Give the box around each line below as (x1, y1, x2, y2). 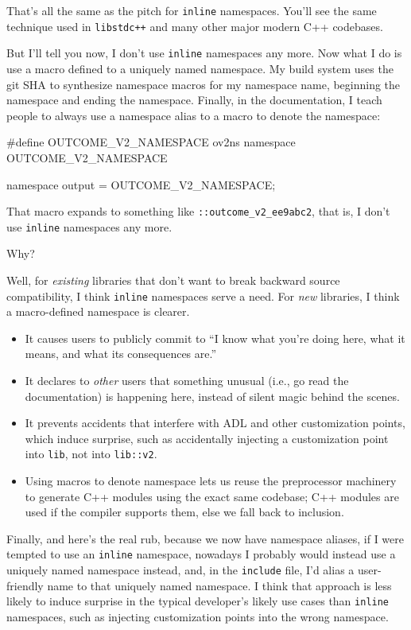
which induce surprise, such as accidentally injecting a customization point (25, 430, 389, 446)
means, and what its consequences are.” (25, 345, 217, 362)
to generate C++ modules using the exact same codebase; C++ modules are (25, 488, 399, 504)
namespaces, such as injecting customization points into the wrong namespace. (6, 609, 389, 625)
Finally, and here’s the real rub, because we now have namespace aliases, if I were (6, 530, 405, 546)
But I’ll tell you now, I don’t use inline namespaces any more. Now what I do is (6, 45, 402, 61)
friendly (6, 577, 44, 593)
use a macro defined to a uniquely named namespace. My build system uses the (6, 60, 394, 76)
